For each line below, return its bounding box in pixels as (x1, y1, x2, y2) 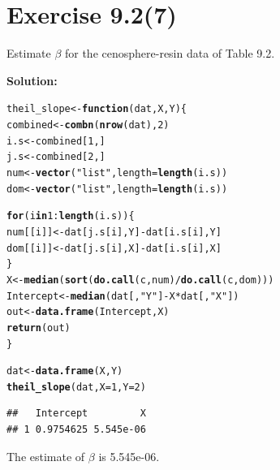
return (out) (6, 321, 71, 334)
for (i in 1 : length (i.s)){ (6, 210, 135, 222)
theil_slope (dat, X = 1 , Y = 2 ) (6, 381, 146, 393)
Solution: (6, 71, 58, 88)
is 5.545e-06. (98, 447, 160, 464)
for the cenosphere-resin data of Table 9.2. (64, 45, 275, 62)
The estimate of (6, 447, 85, 464)
